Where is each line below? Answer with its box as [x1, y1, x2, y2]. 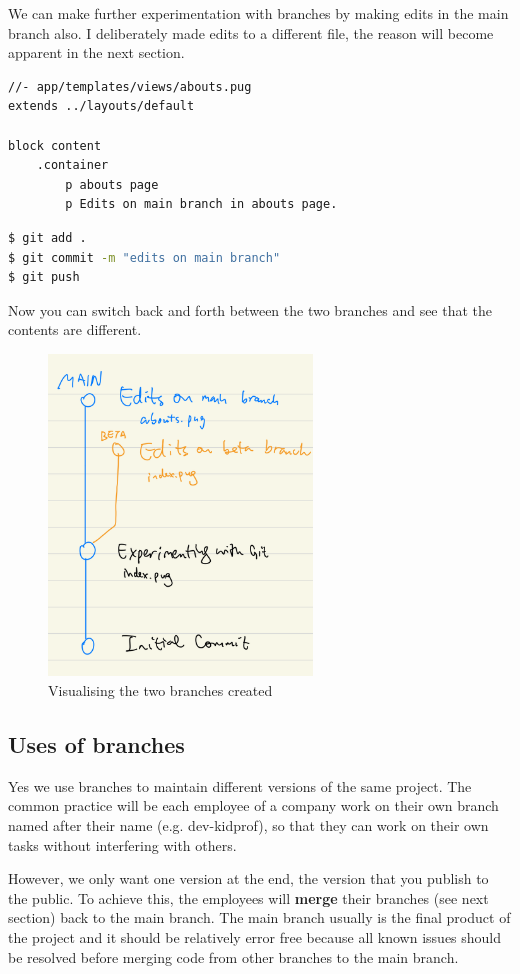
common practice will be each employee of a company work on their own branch [8, 795, 499, 816]
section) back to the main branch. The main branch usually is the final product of [8, 907, 511, 928]
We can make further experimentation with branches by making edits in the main [8, 3, 509, 23]
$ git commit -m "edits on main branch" [8, 250, 281, 265]
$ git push [8, 270, 80, 285]
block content [8, 138, 102, 153]
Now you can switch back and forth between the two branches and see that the [8, 299, 493, 320]
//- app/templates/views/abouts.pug [8, 79, 252, 94]
